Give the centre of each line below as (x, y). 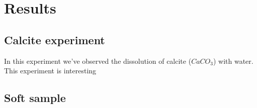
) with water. (233, 61)
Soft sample (35, 98)
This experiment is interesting (50, 71)
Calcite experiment (55, 39)
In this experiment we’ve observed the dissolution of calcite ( (98, 61)
